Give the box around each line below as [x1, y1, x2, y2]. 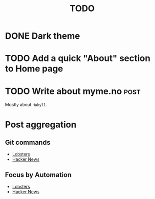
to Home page [5, 63, 64, 74]
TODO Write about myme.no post [5, 86, 141, 97]
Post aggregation [5, 119, 77, 130]
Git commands [5, 138, 50, 147]
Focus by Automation [5, 171, 72, 179]
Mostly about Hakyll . [5, 102, 47, 108]
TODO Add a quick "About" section [5, 53, 151, 64]
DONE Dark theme [5, 30, 80, 42]
